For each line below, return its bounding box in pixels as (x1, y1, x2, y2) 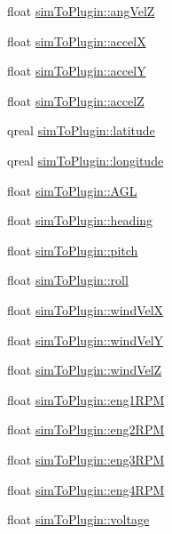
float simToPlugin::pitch (7, 240, 138, 259)
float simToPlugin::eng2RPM (7, 420, 165, 439)
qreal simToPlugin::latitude (7, 121, 155, 140)
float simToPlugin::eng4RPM (7, 480, 165, 498)
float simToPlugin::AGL (7, 181, 137, 199)
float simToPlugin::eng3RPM (7, 449, 165, 468)
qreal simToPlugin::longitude (7, 150, 164, 169)
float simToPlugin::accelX (7, 31, 146, 50)
